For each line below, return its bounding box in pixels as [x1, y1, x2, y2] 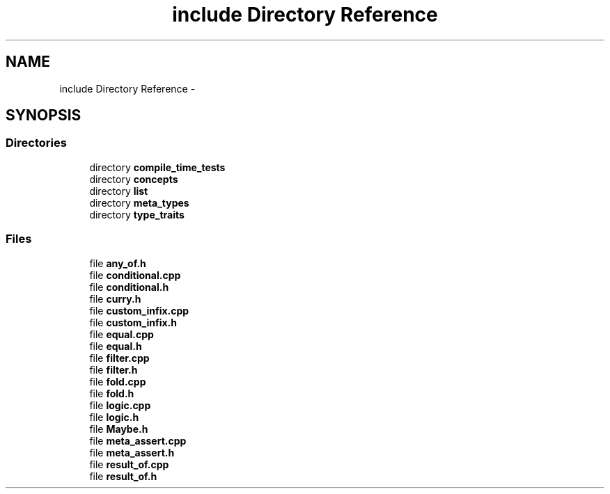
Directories [6, 136, 67, 150]
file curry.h [89, 292, 141, 305]
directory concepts [89, 173, 178, 185]
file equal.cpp [89, 328, 154, 340]
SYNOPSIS [6, 106, 81, 125]
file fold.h [89, 387, 134, 399]
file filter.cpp [89, 351, 150, 364]
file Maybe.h [89, 422, 148, 435]
